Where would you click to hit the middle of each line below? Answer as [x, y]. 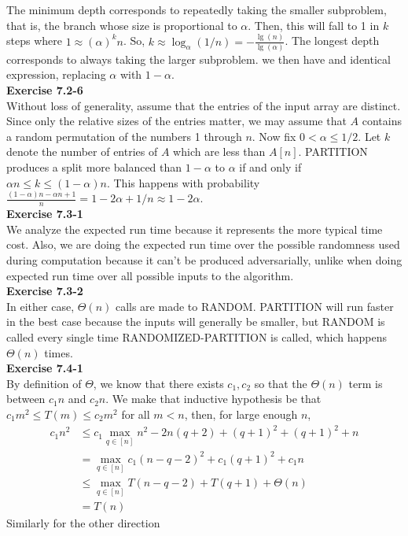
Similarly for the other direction [83, 523]
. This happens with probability [183, 182]
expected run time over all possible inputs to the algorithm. [150, 275]
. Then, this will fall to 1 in [314, 25]
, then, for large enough [241, 414]
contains [382, 121]
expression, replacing [56, 74]
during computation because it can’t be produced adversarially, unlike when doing [204, 260]
